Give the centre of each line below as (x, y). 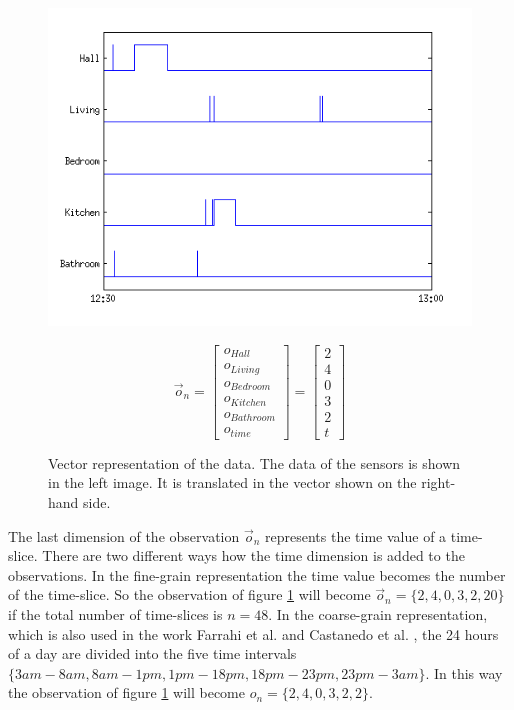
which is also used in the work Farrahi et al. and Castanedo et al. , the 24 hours (253, 633)
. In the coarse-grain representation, (378, 613)
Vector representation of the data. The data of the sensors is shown (254, 462)
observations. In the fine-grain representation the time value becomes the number (257, 574)
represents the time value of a (356, 535)
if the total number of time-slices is (115, 613)
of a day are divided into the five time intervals (152, 653)
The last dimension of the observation (124, 535)
